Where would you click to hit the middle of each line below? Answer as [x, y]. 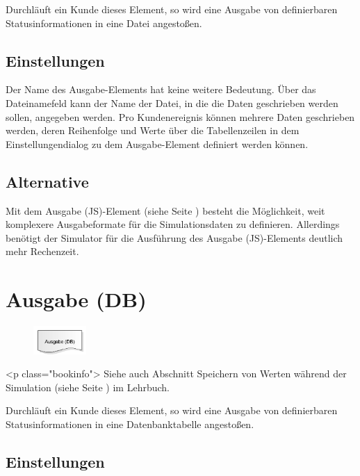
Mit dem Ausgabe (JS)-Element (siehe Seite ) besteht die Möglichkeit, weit [165, 210]
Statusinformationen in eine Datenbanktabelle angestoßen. [130, 424]
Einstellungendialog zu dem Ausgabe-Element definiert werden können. [157, 143]
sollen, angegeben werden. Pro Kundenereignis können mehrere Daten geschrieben [180, 116]
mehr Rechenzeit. [42, 251]
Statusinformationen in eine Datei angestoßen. [104, 23]
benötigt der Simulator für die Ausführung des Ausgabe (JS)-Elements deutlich [174, 237]
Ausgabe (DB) [76, 299]
